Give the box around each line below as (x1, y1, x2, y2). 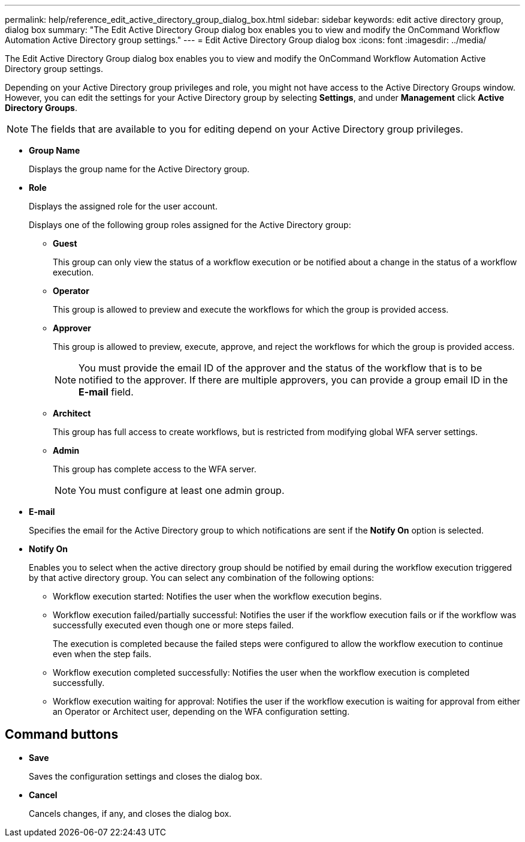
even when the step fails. (53, 649, 152, 659)
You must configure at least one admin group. (79, 484, 285, 496)
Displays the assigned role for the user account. (29, 201, 218, 211)
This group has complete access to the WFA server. (53, 464, 257, 474)
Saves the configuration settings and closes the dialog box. (29, 771, 262, 781)
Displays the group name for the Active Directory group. (29, 164, 250, 174)
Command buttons (5, 727, 119, 742)
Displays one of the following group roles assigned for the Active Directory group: (29, 220, 351, 230)
